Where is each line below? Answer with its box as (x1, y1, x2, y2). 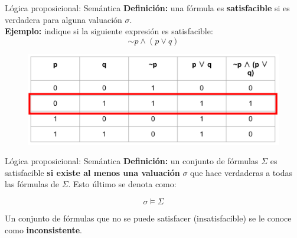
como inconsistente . (5, 223, 82, 236)
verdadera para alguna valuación (5, 13, 122, 25)
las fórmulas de (5, 178, 59, 190)
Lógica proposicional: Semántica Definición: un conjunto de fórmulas (5, 155, 259, 167)
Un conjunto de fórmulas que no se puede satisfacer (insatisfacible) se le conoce (5, 211, 292, 224)
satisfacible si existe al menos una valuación (5, 166, 180, 178)
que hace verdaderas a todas (190, 166, 292, 178)
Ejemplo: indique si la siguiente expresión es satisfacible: (5, 25, 213, 37)
